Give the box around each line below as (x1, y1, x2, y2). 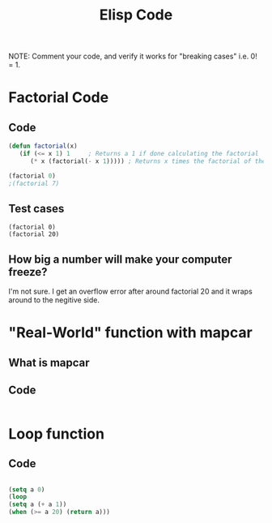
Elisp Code (99, 6, 173, 24)
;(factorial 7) (8, 179, 60, 187)
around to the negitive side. (8, 295, 100, 305)
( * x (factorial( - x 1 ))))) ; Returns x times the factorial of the (29, 156, 266, 165)
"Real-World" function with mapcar (8, 324, 253, 342)
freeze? (8, 265, 48, 279)
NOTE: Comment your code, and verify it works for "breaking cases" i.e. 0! (8, 51, 257, 62)
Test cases (8, 201, 65, 216)
